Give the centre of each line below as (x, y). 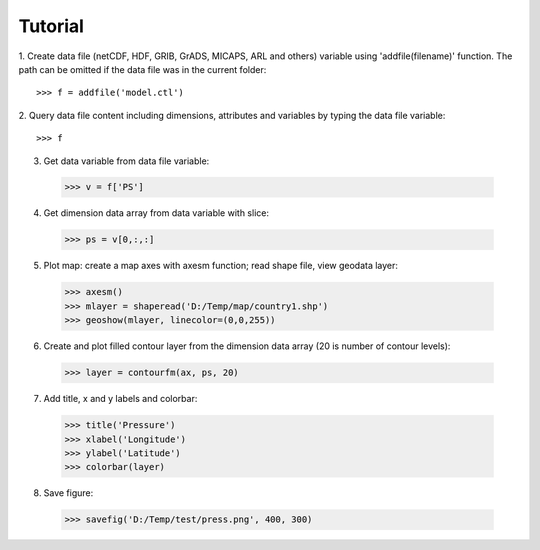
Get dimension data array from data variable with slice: (156, 213)
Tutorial (51, 26)
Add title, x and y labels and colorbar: (120, 399)
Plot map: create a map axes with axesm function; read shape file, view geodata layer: (221, 266)
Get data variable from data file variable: (126, 161)
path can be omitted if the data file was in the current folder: (142, 69)
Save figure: (68, 493)
